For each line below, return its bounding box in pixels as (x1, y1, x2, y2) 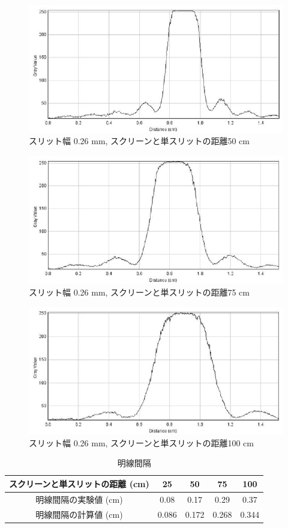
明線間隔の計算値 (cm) (35, 508, 123, 520)
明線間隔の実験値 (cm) (35, 493, 123, 505)
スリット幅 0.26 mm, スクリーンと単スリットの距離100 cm (29, 436, 254, 449)
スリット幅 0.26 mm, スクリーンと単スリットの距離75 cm (29, 285, 250, 298)
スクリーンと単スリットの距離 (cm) (9, 477, 149, 490)
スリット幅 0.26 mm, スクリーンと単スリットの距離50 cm (29, 135, 250, 147)
